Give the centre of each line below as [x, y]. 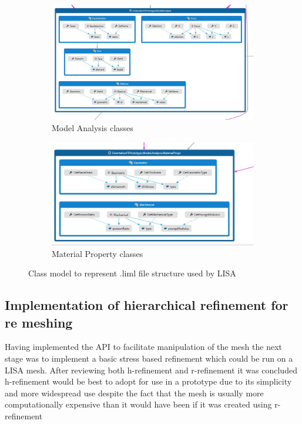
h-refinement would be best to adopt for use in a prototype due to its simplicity [148, 381]
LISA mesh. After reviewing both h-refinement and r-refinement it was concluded [151, 370]
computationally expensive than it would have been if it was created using [138, 404]
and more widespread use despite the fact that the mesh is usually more [134, 393]
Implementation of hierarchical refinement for [147, 305]
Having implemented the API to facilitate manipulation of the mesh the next [143, 347]
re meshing [39, 322]
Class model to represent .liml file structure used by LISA [132, 273]
